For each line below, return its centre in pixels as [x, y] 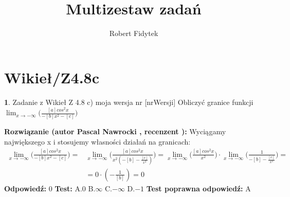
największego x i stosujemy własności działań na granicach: [97, 142]
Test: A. [68, 188]
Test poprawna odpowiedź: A [198, 188]
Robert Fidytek [134, 33]
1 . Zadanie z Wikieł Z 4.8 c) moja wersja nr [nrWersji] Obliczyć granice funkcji [129, 102]
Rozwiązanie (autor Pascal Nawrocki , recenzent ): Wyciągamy [115, 131]
